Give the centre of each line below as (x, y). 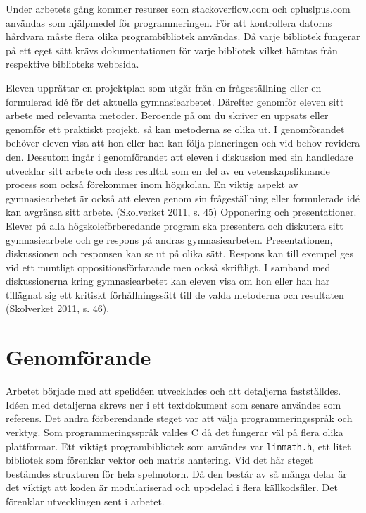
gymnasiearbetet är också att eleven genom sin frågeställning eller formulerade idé (183, 198)
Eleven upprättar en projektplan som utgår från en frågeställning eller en (164, 87)
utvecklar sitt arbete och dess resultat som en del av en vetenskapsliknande (168, 170)
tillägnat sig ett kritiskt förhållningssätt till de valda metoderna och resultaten (175, 294)
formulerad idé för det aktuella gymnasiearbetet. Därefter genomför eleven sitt (175, 101)
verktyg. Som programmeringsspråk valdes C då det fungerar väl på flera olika (175, 432)
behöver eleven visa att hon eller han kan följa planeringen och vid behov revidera (183, 143)
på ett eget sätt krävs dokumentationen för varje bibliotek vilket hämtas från (172, 50)
